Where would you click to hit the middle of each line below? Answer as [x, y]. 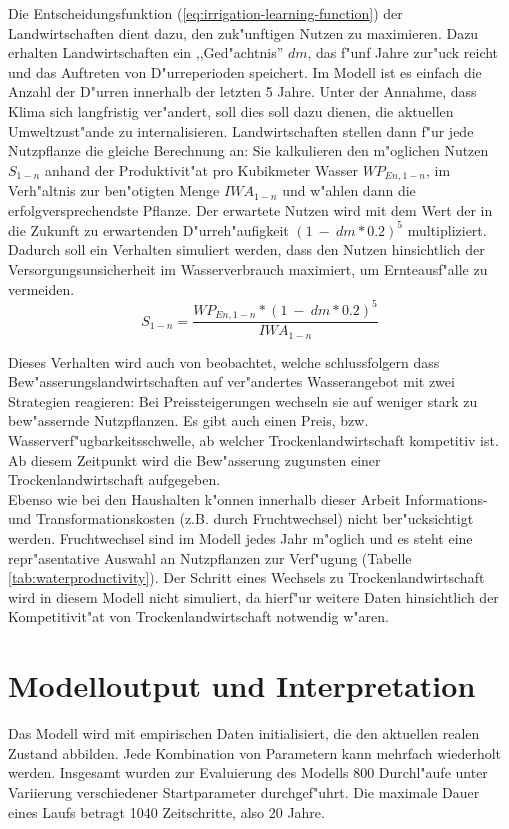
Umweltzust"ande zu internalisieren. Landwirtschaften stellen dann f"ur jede [241, 130]
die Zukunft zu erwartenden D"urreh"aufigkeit [148, 229]
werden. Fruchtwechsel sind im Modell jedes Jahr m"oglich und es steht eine [240, 538]
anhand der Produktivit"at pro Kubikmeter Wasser [201, 169]
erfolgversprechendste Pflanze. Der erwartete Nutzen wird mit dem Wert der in [250, 209]
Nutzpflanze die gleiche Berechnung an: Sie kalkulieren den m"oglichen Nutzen [248, 150]
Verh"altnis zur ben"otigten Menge [114, 190]
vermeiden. [41, 288]
